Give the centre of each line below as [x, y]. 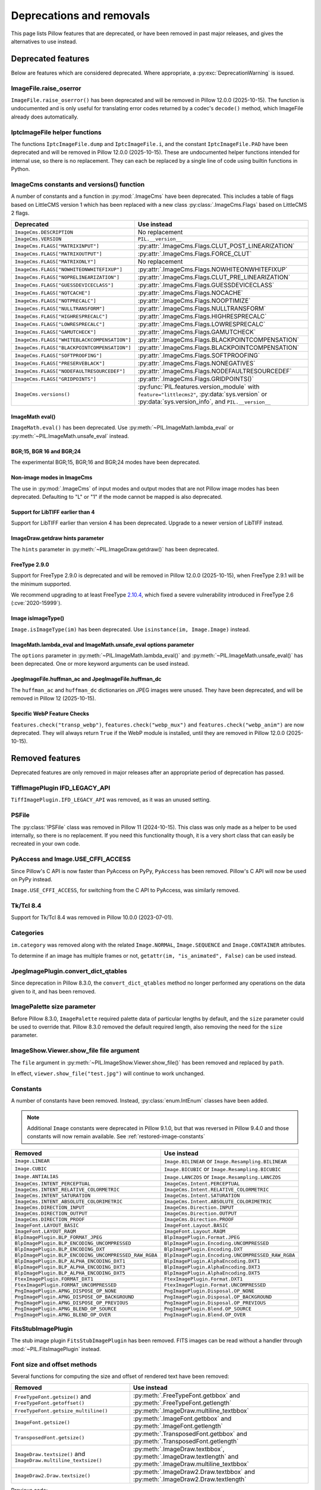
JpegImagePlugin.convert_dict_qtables [69, 971]
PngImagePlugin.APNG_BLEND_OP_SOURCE [66, 1309]
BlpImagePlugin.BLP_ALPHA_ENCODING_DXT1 [70, 1261]
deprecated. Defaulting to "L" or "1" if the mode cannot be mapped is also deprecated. [117, 496]
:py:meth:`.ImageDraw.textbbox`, [179, 1449]
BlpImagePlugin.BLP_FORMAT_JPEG [58, 1237]
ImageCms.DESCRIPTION [44, 232]
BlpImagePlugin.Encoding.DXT [203, 1249]
